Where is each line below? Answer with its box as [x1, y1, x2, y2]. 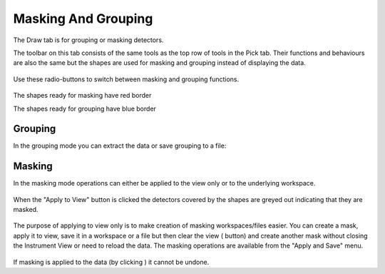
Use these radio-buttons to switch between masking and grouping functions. [13, 75, 240, 83]
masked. [13, 205, 38, 214]
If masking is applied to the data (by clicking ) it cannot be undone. [13, 258, 210, 266]
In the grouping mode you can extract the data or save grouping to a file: [13, 141, 227, 150]
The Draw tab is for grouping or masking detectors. [13, 36, 164, 44]
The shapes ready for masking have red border [13, 91, 152, 100]
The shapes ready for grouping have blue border [13, 104, 157, 113]
